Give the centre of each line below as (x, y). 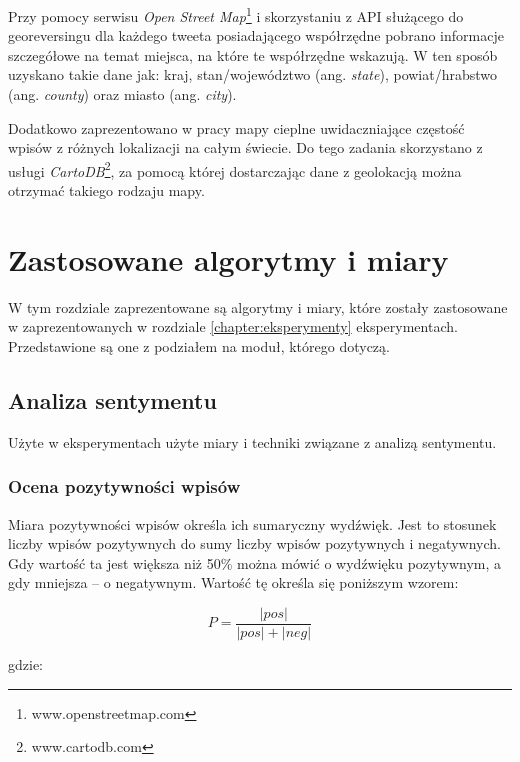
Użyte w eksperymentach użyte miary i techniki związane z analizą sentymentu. (252, 441)
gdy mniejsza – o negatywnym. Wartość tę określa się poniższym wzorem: (233, 582)
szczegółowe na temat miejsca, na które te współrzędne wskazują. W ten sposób (253, 54)
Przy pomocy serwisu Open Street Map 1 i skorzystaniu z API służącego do (236, 14)
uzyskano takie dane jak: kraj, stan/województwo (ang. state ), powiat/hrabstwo (253, 74)
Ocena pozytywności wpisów (124, 486)
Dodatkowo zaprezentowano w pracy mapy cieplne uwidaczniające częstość (236, 127)
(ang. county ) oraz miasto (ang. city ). (122, 94)
